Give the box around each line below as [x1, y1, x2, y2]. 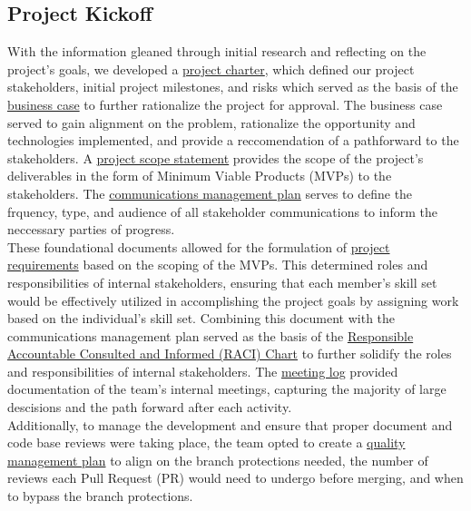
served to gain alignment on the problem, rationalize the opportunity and [7, 113, 416, 132]
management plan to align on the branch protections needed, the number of [7, 450, 428, 469]
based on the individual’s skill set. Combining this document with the [7, 309, 396, 328]
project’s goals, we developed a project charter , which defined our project [7, 59, 415, 78]
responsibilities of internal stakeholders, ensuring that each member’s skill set [7, 272, 437, 291]
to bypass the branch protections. [7, 486, 193, 506]
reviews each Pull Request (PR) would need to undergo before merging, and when [7, 468, 464, 487]
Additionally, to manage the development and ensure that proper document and [7, 415, 453, 434]
